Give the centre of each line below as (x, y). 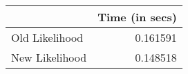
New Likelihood (49, 57)
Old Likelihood (47, 37)
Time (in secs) (137, 17)
